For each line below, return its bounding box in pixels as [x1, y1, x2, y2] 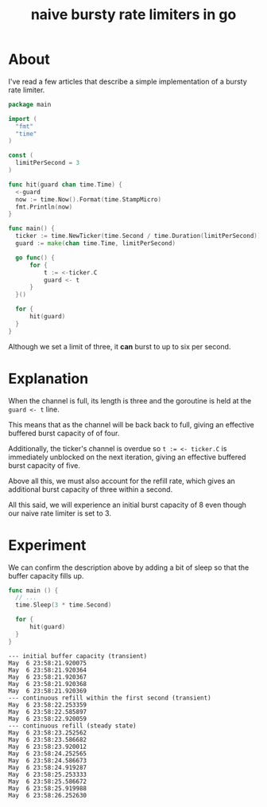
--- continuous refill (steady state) [8, 722, 137, 730]
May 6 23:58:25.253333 [8, 770, 87, 778]
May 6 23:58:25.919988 [8, 784, 87, 793]
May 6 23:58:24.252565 [8, 750, 87, 758]
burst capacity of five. [8, 460, 81, 470]
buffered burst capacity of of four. [8, 428, 120, 438]
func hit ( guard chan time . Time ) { [8, 181, 123, 189]
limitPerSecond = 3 [15, 159, 80, 167]
